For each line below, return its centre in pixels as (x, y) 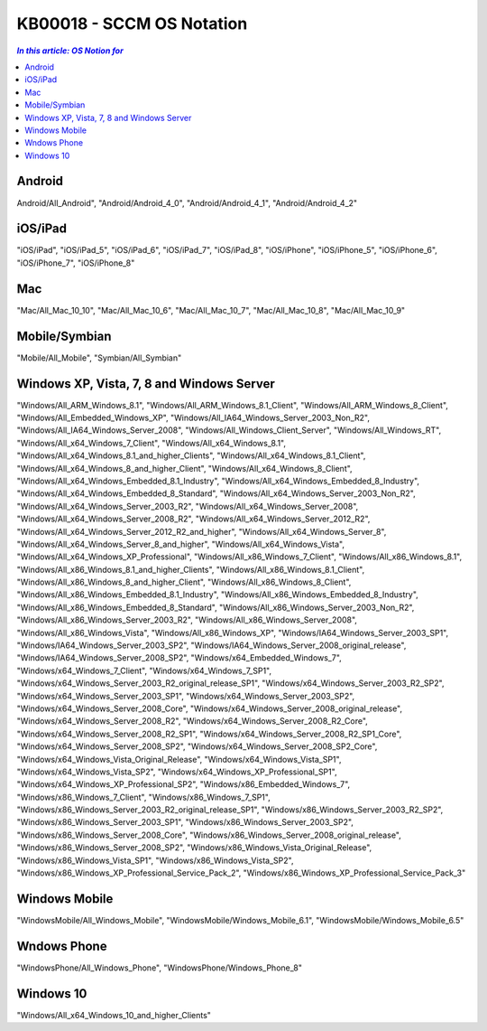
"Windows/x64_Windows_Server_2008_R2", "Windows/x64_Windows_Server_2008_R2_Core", (193, 721)
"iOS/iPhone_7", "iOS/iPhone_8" (76, 263)
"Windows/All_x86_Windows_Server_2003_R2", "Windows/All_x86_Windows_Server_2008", (187, 620)
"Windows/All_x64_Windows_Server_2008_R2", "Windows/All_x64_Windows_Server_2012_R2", (193, 519)
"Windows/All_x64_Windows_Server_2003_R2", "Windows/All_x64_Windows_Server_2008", (188, 506)
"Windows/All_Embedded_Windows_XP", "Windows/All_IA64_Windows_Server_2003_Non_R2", (193, 417)
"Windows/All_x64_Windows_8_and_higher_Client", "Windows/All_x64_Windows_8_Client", (184, 468)
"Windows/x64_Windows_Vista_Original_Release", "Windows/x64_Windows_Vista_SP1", (179, 759)
